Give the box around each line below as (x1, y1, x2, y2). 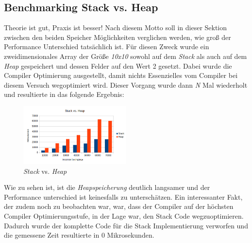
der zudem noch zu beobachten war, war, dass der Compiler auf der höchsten (4, 201, 234, 211)
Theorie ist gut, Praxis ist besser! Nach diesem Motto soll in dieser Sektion (4, 22, 227, 33)
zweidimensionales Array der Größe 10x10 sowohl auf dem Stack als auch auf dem (4, 51, 247, 61)
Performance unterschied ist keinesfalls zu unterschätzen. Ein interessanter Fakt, (4, 191, 243, 202)
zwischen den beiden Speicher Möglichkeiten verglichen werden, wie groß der (4, 32, 231, 42)
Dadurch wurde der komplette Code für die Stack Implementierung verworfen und (4, 220, 248, 230)
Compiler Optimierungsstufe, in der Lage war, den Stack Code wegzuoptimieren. (4, 211, 244, 221)
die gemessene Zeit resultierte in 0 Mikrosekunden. (4, 230, 154, 240)
